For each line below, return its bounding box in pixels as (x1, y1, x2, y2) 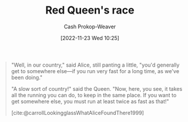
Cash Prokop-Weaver (63, 23, 116, 30)
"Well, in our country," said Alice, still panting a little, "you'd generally (11, 61, 180, 68)
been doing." (11, 74, 43, 81)
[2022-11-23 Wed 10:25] (60, 34, 119, 41)
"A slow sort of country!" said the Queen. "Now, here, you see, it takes (11, 85, 183, 92)
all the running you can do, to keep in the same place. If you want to (11, 91, 177, 98)
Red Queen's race (45, 4, 135, 17)
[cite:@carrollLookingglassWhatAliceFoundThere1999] (11, 109, 144, 116)
